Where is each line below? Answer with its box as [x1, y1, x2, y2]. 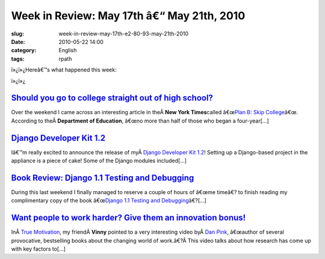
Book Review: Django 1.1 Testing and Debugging [11, 172, 194, 183]
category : [11, 47, 37, 54]
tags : [11, 55, 25, 62]
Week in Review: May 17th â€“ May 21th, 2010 [11, 9, 246, 22]
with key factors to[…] [11, 245, 66, 252]
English [58, 47, 77, 54]
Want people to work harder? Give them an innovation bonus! [11, 213, 246, 223]
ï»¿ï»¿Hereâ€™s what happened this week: [11, 66, 117, 73]
